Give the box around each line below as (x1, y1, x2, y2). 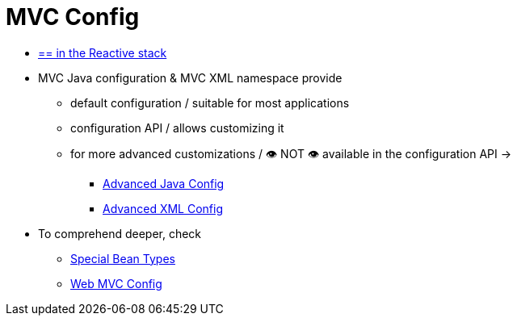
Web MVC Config (70, 276, 162, 291)
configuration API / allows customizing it (70, 120, 284, 135)
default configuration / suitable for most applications (70, 95, 350, 110)
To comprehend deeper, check (38, 226, 202, 240)
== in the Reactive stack (38, 45, 167, 60)
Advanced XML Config (103, 201, 224, 215)
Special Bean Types (70, 251, 175, 266)
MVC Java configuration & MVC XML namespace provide (38, 70, 343, 85)
